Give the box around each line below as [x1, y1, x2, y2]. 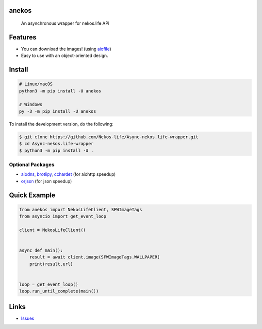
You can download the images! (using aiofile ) [21, 46, 112, 52]
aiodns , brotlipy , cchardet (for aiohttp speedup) [21, 171, 116, 177]
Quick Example [9, 191, 56, 199]
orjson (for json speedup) [21, 178, 72, 184]
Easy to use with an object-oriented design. [21, 53, 109, 58]
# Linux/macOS [19, 81, 53, 87]
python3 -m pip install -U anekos [19, 88, 101, 93]
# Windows [19, 102, 43, 107]
